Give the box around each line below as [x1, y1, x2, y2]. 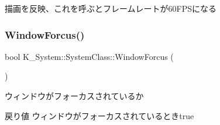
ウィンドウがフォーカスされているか [5, 90, 144, 102]
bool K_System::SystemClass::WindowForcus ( [5, 50, 174, 62]
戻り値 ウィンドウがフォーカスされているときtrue [5, 109, 194, 121]
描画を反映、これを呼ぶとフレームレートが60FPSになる [5, 2, 217, 14]
